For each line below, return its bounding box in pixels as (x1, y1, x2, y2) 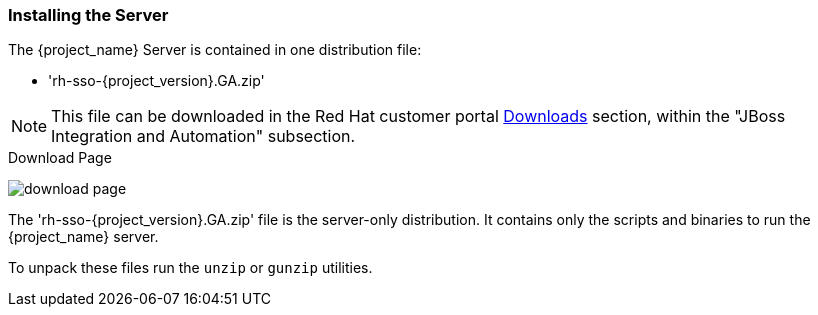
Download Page (8, 149, 112, 167)
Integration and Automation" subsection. (51, 126, 356, 147)
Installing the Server (8, 5, 169, 25)
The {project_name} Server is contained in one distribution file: (8, 41, 422, 59)
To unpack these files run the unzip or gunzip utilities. (8, 259, 373, 277)
